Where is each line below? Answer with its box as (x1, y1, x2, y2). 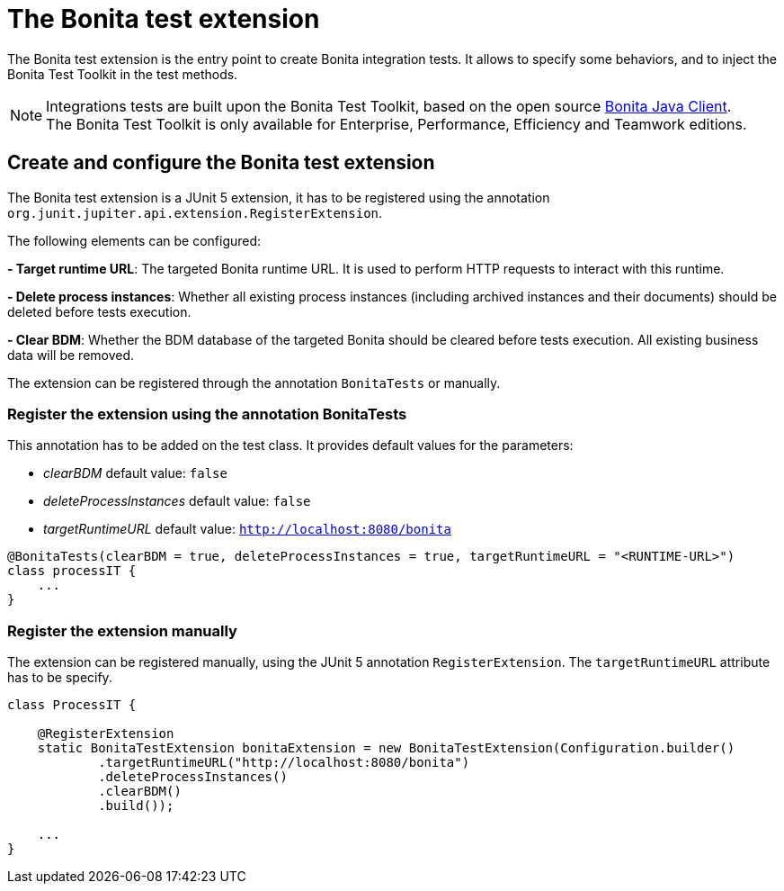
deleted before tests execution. (7, 303, 192, 319)
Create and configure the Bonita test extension (7, 151, 435, 175)
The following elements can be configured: (7, 232, 262, 248)
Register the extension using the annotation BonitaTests (7, 404, 407, 423)
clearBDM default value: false (43, 465, 227, 481)
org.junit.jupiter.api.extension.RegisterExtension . (7, 204, 383, 220)
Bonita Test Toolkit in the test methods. (7, 66, 238, 82)
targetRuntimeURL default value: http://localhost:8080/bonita (43, 521, 451, 537)
